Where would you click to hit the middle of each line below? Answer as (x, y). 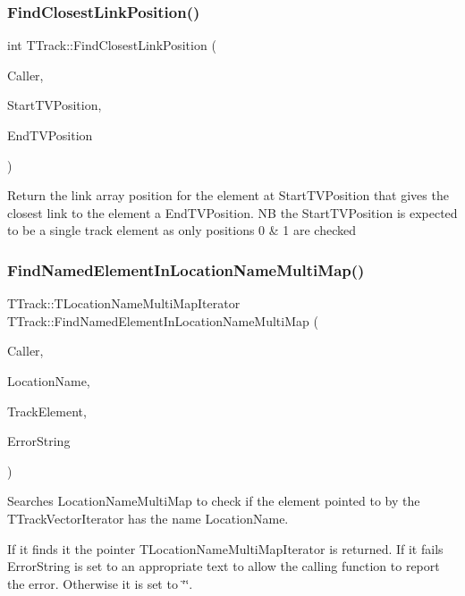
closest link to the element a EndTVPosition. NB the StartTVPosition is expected (232, 212)
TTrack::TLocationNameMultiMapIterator (124, 303)
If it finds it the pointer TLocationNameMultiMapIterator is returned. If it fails (225, 548)
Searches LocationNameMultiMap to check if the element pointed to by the (214, 501)
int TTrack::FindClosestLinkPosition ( (112, 45)
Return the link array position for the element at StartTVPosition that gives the (228, 195)
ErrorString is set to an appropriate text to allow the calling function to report (224, 566)
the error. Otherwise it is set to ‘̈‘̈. (100, 583)
